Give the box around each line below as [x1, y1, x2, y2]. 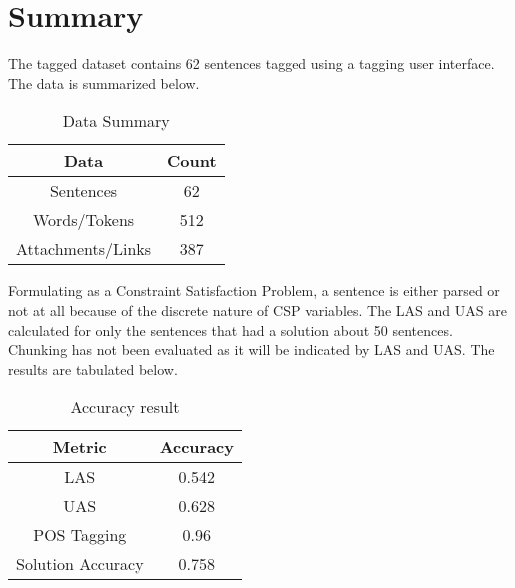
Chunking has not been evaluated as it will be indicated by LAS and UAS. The [8, 339, 495, 360]
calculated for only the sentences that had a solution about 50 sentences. [8, 319, 453, 340]
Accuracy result [70, 395, 180, 419]
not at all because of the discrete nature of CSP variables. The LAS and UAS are [8, 299, 507, 320]
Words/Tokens [32, 208, 135, 232]
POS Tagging [33, 523, 127, 547]
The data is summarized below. [8, 72, 200, 93]
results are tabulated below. [8, 358, 178, 379]
